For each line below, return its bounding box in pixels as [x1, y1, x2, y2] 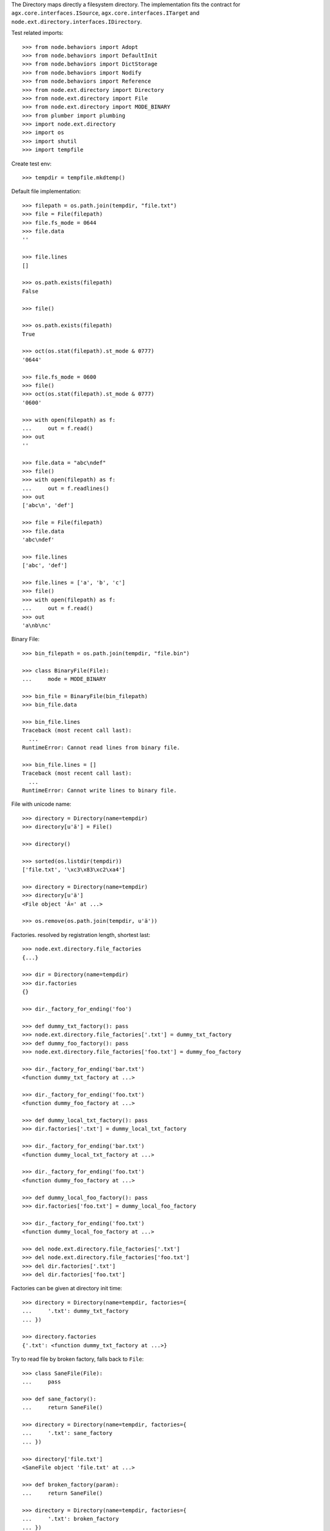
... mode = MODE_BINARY [22, 675, 106, 682]
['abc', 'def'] [22, 562, 68, 569]
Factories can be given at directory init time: [11, 1285, 122, 1292]
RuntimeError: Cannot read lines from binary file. [22, 744, 180, 751]
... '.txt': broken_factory [22, 1516, 119, 1522]
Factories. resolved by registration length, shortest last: [11, 931, 151, 938]
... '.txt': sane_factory [22, 1430, 113, 1437]
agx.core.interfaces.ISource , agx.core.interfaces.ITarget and [11, 9, 200, 17]
